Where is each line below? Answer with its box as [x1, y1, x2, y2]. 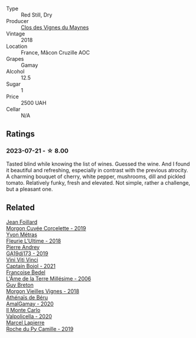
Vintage [6, 30, 25, 37]
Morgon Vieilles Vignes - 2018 [6, 287, 80, 295]
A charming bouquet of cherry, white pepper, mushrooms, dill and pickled [6, 173, 186, 180]
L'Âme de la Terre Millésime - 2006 [6, 275, 92, 282]
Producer [6, 18, 29, 24]
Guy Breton [6, 281, 34, 288]
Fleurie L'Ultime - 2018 [6, 237, 61, 244]
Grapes [6, 56, 24, 62]
